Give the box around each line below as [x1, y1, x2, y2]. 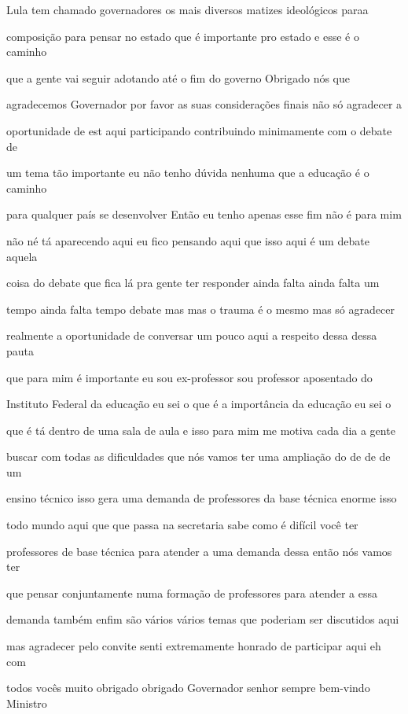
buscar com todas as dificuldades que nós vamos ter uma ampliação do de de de [6, 448, 391, 465]
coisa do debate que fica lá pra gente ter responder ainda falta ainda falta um [6, 274, 380, 291]
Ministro [6, 694, 47, 711]
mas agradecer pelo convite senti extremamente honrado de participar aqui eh [6, 638, 381, 654]
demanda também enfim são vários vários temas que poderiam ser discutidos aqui [6, 611, 399, 628]
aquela [6, 248, 38, 264]
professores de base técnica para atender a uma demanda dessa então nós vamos [6, 543, 392, 559]
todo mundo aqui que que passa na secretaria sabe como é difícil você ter [6, 517, 358, 533]
